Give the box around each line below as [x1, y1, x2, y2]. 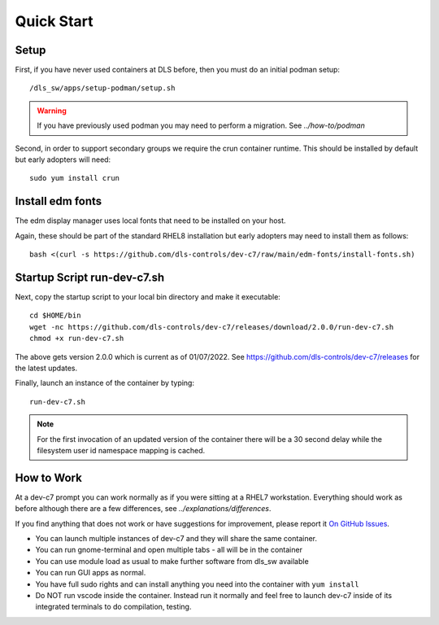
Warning [37, 106, 67, 116]
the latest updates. [15, 363, 78, 373]
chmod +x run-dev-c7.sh [29, 334, 124, 343]
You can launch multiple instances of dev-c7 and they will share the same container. [35, 533, 317, 543]
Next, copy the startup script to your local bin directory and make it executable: [15, 292, 280, 301]
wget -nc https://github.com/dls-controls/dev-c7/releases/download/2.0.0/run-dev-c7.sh [29, 322, 394, 331]
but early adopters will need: [15, 155, 111, 164]
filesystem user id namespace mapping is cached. [37, 445, 206, 455]
